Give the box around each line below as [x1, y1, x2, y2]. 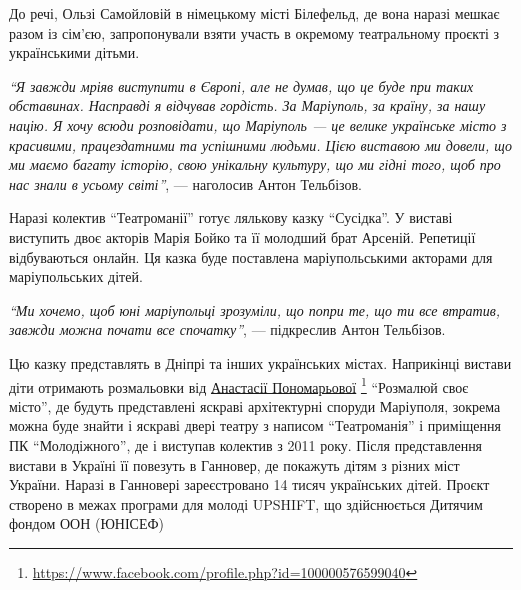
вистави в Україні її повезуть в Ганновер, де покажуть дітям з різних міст [9, 454, 460, 475]
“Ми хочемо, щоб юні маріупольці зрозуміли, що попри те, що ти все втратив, [9, 299, 501, 320]
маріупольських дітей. [9, 266, 143, 287]
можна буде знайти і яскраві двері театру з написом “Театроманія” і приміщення [9, 415, 502, 436]
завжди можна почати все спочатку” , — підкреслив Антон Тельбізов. [9, 319, 446, 340]
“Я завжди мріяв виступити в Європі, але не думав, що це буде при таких [9, 75, 474, 96]
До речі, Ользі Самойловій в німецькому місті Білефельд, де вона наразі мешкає [9, 3, 500, 23]
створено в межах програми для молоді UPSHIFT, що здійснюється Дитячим [9, 493, 483, 514]
